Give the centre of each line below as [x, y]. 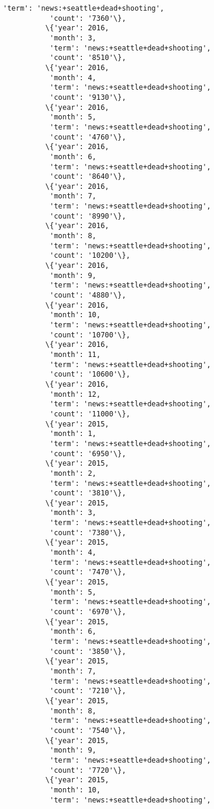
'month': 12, [75, 394]
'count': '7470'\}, [88, 572]
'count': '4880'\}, [88, 296]
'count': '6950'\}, [88, 454]
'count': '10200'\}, [90, 256]
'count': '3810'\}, [88, 493]
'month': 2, [73, 473]
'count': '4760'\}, [88, 137]
